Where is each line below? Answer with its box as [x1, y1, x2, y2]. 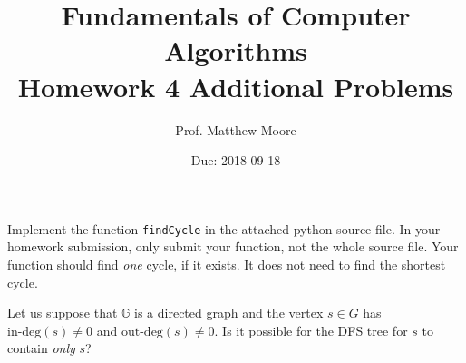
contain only [7, 338, 75, 358]
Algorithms [164, 32, 307, 69]
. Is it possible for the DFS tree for [214, 320, 408, 339]
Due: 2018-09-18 [190, 151, 281, 170]
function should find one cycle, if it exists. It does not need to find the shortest [7, 254, 446, 273]
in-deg [7, 325, 42, 338]
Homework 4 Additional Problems [17, 67, 454, 104]
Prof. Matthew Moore [175, 120, 296, 139]
